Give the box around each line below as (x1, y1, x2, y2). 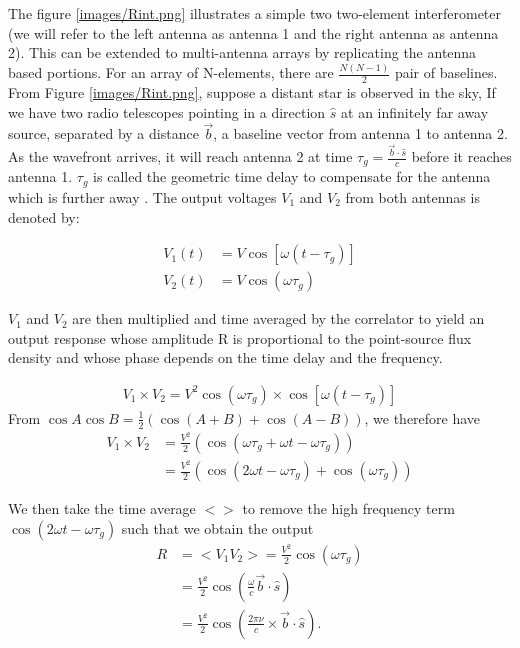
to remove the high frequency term (242, 498, 455, 519)
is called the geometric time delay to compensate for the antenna (93, 166, 491, 187)
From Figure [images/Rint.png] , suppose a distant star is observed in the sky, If (8, 81, 496, 102)
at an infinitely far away (341, 101, 489, 122)
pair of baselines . (394, 62, 498, 83)
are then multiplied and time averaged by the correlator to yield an (72, 308, 485, 329)
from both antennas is (345, 186, 480, 207)
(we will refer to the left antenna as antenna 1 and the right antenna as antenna (8, 22, 499, 43)
